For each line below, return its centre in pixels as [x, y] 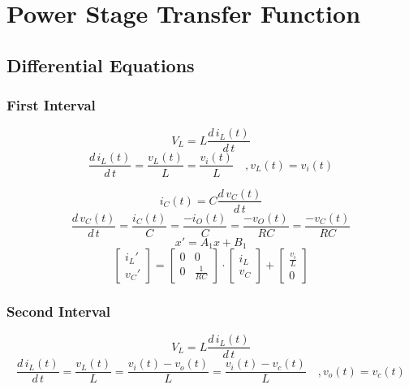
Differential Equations [101, 65]
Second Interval [59, 311]
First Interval [51, 105]
